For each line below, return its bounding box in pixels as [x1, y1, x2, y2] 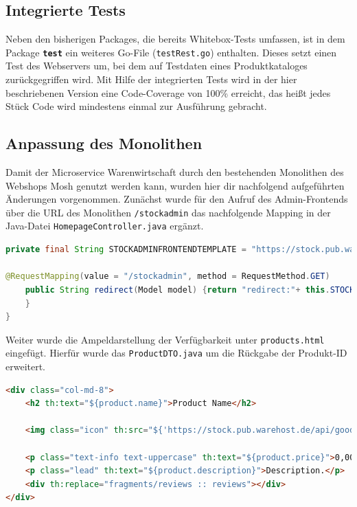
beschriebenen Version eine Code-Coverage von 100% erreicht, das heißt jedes [5, 85, 331, 100]
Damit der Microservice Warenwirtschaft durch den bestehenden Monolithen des [5, 165, 344, 179]
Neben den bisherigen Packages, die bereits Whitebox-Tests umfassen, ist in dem [5, 32, 345, 46]
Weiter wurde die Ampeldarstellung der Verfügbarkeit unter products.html [5, 332, 325, 346]
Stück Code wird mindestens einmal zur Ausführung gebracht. [5, 99, 267, 113]
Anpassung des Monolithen [5, 133, 203, 154]
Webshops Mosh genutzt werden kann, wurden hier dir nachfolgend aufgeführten [5, 178, 345, 192]
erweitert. [5, 359, 46, 373]
